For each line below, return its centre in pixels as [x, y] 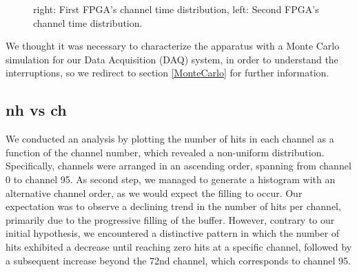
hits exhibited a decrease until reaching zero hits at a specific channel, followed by [179, 246]
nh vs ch [36, 110]
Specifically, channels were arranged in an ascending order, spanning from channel [178, 166]
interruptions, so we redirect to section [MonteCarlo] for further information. [167, 73]
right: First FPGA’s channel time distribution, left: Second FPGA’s [176, 9]
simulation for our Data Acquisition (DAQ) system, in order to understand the [172, 59]
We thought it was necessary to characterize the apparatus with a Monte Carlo [173, 46]
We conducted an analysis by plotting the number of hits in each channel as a [170, 139]
